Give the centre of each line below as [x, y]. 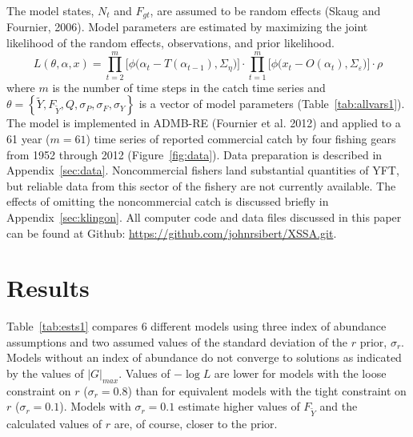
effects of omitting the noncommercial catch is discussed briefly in [168, 201]
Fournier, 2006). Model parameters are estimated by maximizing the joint [187, 27]
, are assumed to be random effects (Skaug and [265, 10]
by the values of [45, 373]
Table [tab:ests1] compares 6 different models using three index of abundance [196, 326]
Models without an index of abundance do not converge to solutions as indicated [204, 357]
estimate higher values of [239, 406]
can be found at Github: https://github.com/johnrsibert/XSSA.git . [172, 233]
